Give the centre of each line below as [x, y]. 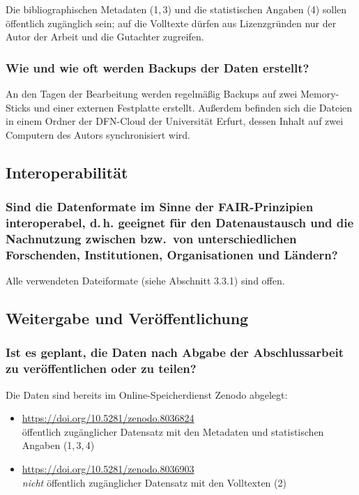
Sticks [18, 107]
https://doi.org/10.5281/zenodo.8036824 [108, 418]
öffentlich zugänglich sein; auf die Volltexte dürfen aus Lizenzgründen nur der [171, 23]
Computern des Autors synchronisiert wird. [98, 134]
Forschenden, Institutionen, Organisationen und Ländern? [172, 254]
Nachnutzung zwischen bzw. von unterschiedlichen [151, 238]
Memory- [320, 93]
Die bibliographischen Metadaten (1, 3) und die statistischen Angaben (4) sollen [176, 9]
